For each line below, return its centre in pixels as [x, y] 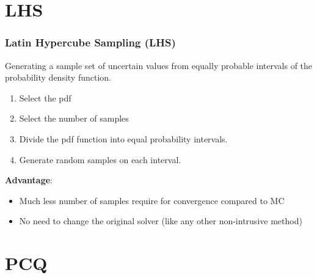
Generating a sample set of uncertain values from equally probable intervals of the [159, 65]
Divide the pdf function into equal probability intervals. [123, 138]
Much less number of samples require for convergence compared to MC [152, 200]
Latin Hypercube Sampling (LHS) [90, 42]
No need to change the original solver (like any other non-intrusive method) [161, 221]
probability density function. [58, 77]
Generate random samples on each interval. [100, 159]
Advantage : [29, 180]
